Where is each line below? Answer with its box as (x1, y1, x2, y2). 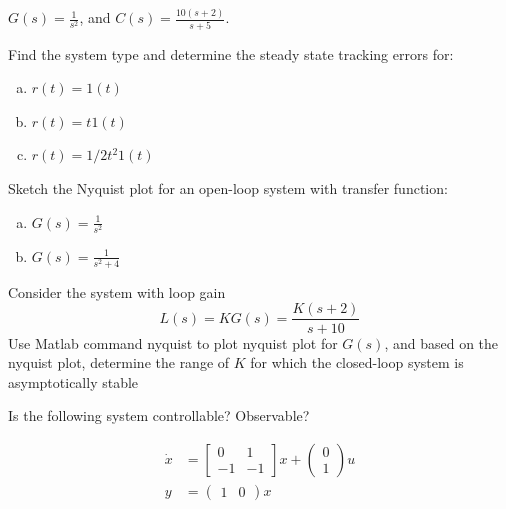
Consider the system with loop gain (8, 281, 226, 302)
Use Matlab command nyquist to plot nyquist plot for (8, 332, 338, 353)
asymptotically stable (8, 371, 139, 392)
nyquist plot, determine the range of (8, 352, 230, 373)
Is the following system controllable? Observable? (8, 405, 310, 426)
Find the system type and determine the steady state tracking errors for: (8, 43, 454, 64)
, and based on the (384, 332, 499, 353)
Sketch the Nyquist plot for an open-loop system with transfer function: (8, 178, 448, 198)
